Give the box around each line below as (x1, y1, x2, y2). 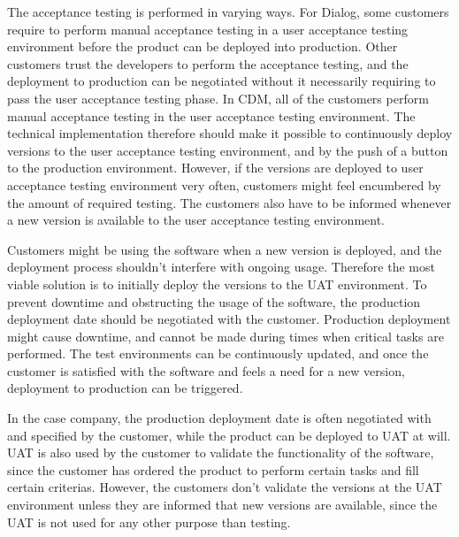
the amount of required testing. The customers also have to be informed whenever (7, 193, 452, 211)
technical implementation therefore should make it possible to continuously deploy (7, 124, 453, 142)
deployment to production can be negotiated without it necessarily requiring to (7, 72, 436, 90)
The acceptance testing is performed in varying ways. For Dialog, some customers (7, 3, 449, 20)
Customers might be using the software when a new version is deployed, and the (7, 240, 442, 258)
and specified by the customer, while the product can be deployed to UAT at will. (7, 426, 451, 444)
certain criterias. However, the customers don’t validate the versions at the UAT (7, 478, 442, 496)
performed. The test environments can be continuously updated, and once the (7, 344, 429, 363)
